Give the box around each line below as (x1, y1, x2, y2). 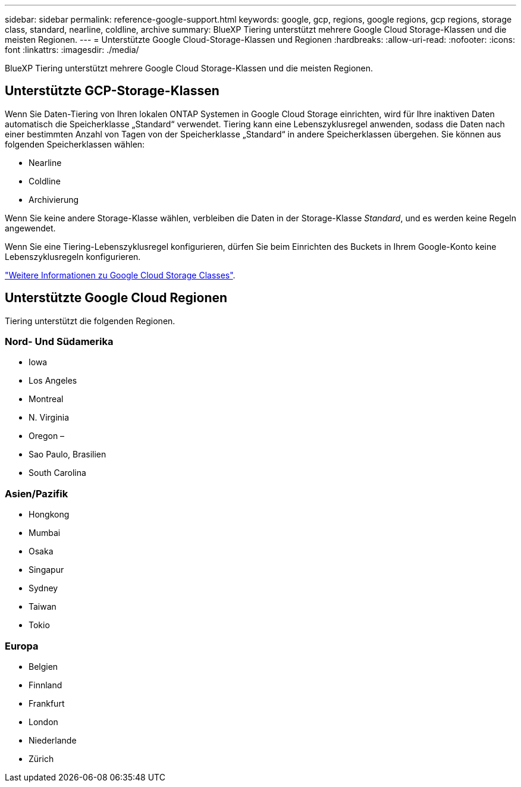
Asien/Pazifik (5, 487, 68, 500)
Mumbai (29, 528, 61, 538)
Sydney (29, 583, 58, 594)
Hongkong (29, 509, 70, 520)
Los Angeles (29, 375, 77, 386)
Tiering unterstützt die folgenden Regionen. (5, 315, 175, 326)
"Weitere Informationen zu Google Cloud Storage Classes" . (5, 269, 236, 280)
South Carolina (29, 468, 86, 478)
